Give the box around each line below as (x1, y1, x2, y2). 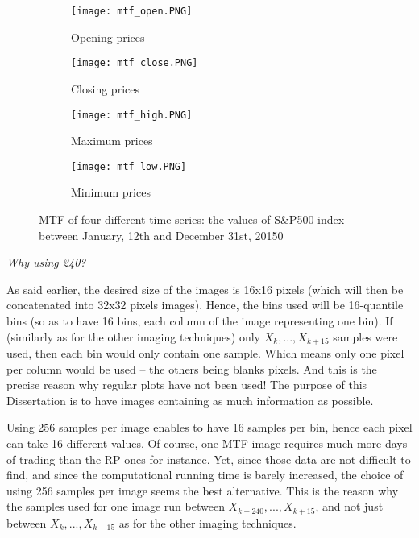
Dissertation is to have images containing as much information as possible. (6, 391, 374, 408)
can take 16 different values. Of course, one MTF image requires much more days (6, 434, 408, 451)
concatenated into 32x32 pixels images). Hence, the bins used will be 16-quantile (6, 296, 404, 313)
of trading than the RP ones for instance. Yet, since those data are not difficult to (6, 450, 411, 467)
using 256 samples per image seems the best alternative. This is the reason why (6, 482, 399, 499)
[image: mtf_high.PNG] (71, 109, 193, 121)
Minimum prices (71, 184, 151, 201)
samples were (333, 328, 398, 345)
